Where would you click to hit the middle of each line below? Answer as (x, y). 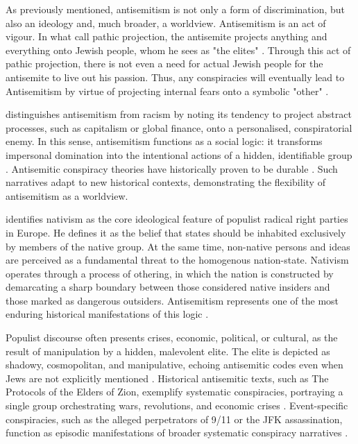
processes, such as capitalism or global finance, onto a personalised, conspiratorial (179, 127)
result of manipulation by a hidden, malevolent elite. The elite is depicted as (168, 351)
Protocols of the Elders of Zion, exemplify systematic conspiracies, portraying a (174, 392)
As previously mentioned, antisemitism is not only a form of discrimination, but (176, 9)
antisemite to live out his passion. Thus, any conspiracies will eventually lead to (175, 77)
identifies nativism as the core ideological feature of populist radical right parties (177, 219)
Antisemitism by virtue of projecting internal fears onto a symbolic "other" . (167, 91)
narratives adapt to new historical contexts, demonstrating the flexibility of (165, 182)
